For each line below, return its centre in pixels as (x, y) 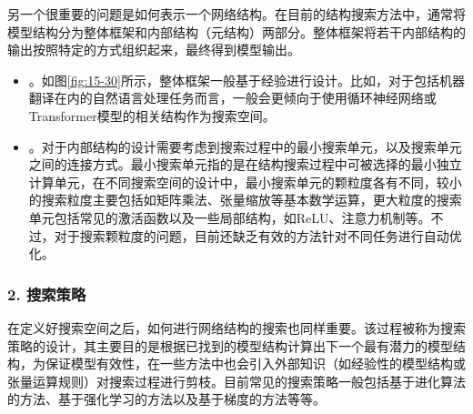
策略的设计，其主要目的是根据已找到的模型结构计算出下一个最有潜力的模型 (230, 345)
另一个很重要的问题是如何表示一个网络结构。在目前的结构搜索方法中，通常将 (236, 14)
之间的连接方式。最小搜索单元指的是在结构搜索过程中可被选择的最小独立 (245, 164)
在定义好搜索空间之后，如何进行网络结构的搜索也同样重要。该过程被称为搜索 (236, 327)
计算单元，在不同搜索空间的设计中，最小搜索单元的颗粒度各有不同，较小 (245, 182)
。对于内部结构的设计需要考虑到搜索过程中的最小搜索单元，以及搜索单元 (245, 146)
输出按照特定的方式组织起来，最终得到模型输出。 (154, 50)
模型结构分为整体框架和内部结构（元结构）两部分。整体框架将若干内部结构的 (236, 31)
